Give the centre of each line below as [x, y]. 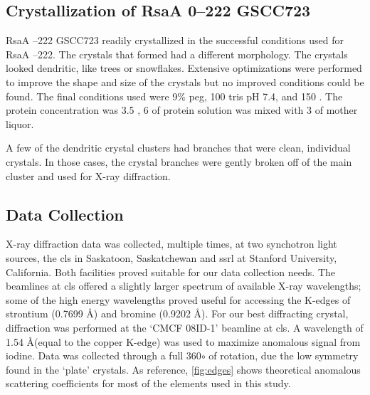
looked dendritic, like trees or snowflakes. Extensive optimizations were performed [184, 68]
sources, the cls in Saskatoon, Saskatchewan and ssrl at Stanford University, [171, 257]
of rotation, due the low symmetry [284, 355]
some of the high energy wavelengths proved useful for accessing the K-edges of [178, 299]
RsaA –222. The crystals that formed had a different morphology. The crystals [177, 54]
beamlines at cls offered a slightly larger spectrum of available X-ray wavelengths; [184, 286]
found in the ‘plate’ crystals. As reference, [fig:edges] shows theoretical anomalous [183, 369]
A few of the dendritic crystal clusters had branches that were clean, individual [178, 148]
